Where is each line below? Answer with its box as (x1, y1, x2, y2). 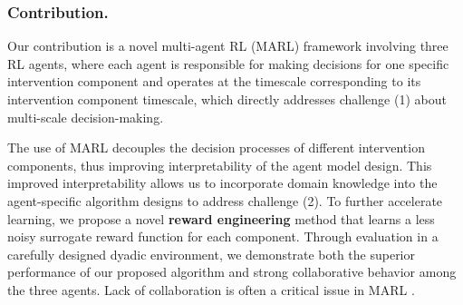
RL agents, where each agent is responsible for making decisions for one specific (7, 54, 449, 73)
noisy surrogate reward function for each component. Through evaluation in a (7, 227, 439, 246)
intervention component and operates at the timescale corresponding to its (7, 72, 421, 91)
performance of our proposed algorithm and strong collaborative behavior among (7, 262, 457, 281)
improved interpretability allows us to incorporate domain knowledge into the (7, 173, 438, 192)
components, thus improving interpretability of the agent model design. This (7, 155, 432, 174)
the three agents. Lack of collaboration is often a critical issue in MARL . (7, 280, 415, 299)
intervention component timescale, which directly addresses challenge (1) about (7, 90, 447, 108)
